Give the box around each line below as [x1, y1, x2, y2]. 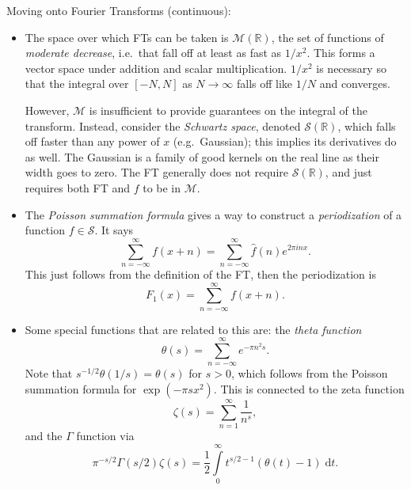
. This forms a [306, 44, 375, 61]
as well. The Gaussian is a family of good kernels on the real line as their [25, 148, 379, 165]
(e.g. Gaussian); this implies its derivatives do [173, 133, 397, 150]
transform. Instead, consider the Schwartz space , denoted [25, 117, 301, 134]
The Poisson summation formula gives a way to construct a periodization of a [25, 206, 402, 222]
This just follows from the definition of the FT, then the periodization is [25, 265, 376, 282]
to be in [143, 179, 181, 196]
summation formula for [25, 381, 137, 397]
